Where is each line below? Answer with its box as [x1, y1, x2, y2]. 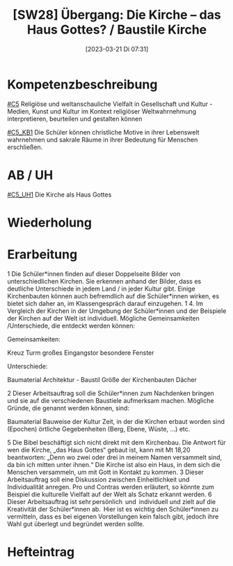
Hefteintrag [7, 544, 75, 560]
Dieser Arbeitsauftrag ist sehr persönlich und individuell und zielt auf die [7, 497, 216, 505]
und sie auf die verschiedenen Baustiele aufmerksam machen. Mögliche [7, 396, 214, 404]
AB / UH [7, 167, 54, 183]
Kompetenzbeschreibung [7, 77, 158, 92]
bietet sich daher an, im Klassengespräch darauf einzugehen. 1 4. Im [7, 299, 204, 307]
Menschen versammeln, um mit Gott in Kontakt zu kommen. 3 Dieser [7, 468, 204, 476]
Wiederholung [7, 215, 93, 230]
